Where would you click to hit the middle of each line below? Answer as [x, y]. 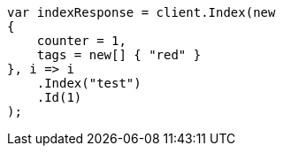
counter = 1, [81, 41]
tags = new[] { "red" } [119, 55]
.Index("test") [89, 83]
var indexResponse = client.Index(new [141, 12]
